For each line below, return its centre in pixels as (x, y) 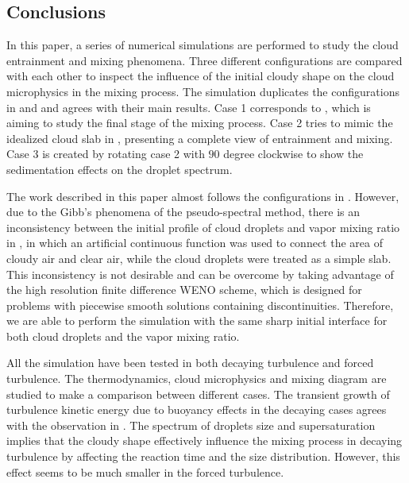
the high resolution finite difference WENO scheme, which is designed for (184, 290)
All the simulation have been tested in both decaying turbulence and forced (190, 363)
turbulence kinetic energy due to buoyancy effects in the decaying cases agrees (197, 410)
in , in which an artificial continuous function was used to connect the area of (195, 243)
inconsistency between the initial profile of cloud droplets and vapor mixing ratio (203, 227)
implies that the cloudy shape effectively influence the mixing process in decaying (204, 440)
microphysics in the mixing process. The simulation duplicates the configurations (203, 91)
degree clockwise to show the (293, 154)
